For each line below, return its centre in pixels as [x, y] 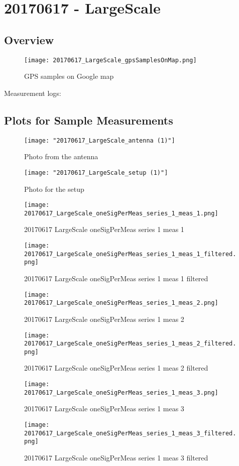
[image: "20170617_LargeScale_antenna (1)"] [100, 140]
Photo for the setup [54, 189]
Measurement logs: [33, 93]
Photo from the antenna [61, 156]
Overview [29, 39]
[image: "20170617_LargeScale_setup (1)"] [96, 172]
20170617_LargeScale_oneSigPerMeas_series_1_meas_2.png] [121, 303]
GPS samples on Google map [69, 76]
